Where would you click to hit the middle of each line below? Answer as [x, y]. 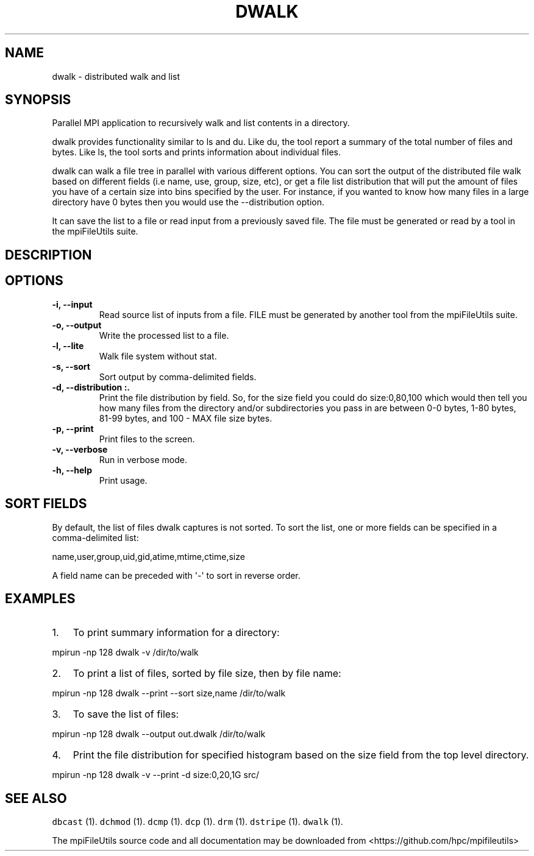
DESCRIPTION [48, 255]
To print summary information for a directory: [176, 633]
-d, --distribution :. [91, 387]
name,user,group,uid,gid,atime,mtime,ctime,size [148, 556]
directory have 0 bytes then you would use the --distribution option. [188, 202]
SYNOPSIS [38, 100]
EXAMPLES [40, 598]
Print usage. [123, 480]
